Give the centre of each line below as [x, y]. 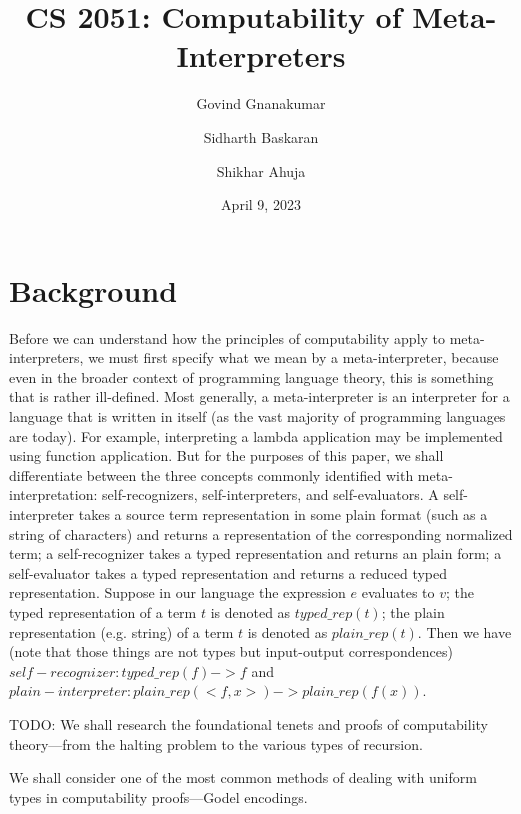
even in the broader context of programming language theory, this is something [251, 376]
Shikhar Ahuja [261, 170]
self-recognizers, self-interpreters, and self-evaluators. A [270, 494]
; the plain [413, 611]
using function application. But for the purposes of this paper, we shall [226, 455]
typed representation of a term [103, 611]
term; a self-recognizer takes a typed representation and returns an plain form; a [255, 553]
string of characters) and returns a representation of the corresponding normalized [261, 533]
